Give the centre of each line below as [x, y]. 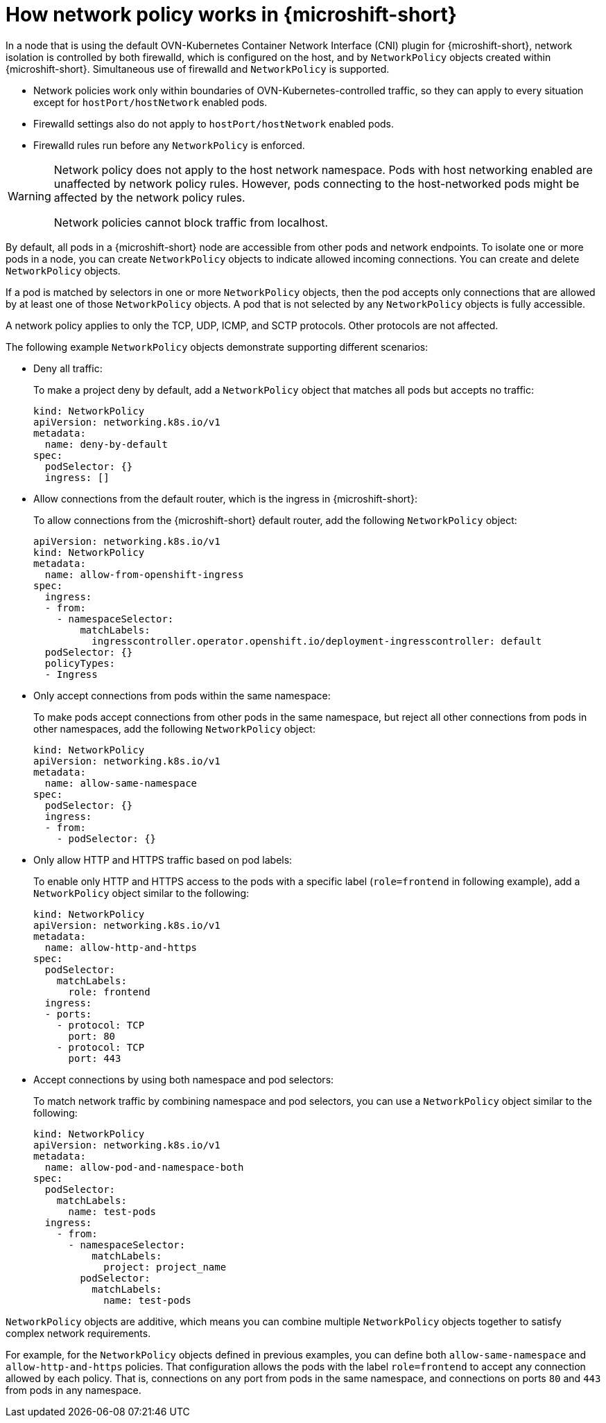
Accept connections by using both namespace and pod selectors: [184, 1079]
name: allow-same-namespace [121, 783]
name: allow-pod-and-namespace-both [144, 1167]
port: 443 [95, 1058]
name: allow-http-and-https [121, 947]
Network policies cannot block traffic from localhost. [191, 222]
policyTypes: [80, 663]
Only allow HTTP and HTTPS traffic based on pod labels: [163, 859]
